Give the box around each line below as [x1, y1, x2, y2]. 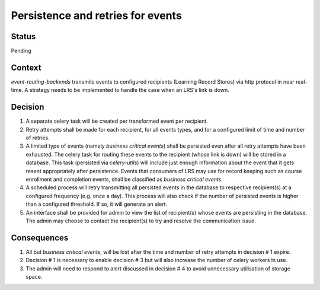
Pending [11, 47, 32, 55]
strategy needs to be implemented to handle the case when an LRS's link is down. [29, 87, 229, 94]
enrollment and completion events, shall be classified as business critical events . [25, 176, 223, 183]
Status [11, 31, 36, 42]
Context [11, 62, 41, 72]
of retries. [25, 134, 50, 142]
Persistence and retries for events [11, 9, 182, 22]
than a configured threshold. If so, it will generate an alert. [25, 200, 168, 208]
